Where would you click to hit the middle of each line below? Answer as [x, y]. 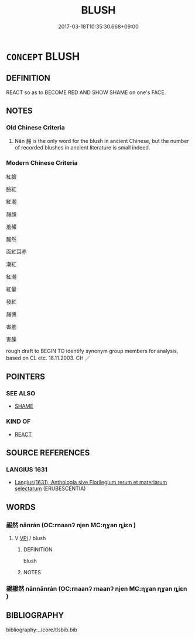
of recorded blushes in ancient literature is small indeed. [82, 148]
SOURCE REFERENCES [48, 453]
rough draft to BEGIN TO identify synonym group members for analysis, [92, 351]
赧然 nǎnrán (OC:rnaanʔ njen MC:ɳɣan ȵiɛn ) [71, 525]
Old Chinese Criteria [36, 128]
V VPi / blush [30, 538]
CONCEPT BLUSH [43, 56]
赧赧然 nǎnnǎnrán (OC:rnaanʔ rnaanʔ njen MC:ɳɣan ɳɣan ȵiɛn [97, 589]
